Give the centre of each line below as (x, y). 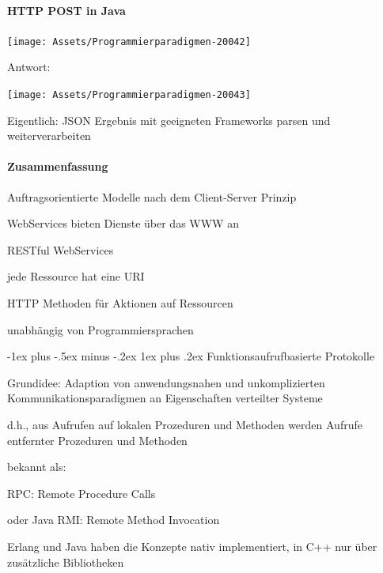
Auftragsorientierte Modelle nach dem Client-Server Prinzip (152, 196)
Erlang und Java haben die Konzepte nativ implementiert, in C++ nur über (192, 546)
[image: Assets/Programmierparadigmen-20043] (129, 95)
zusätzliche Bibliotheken (66, 562)
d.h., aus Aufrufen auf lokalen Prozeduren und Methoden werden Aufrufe (185, 425)
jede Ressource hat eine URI (76, 276)
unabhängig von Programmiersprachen (100, 329)
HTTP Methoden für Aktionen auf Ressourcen (120, 303)
